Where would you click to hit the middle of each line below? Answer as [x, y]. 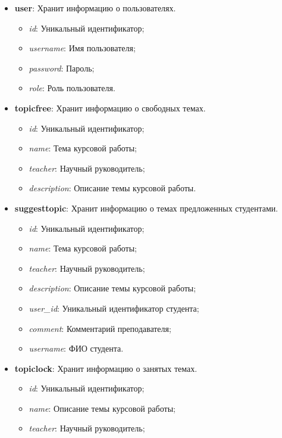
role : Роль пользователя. [72, 88]
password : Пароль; [62, 68]
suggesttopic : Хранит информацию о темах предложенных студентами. [146, 208]
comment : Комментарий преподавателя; [100, 328]
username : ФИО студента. [76, 348]
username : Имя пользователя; [82, 48]
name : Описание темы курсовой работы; [102, 408]
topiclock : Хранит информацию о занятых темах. [106, 368]
